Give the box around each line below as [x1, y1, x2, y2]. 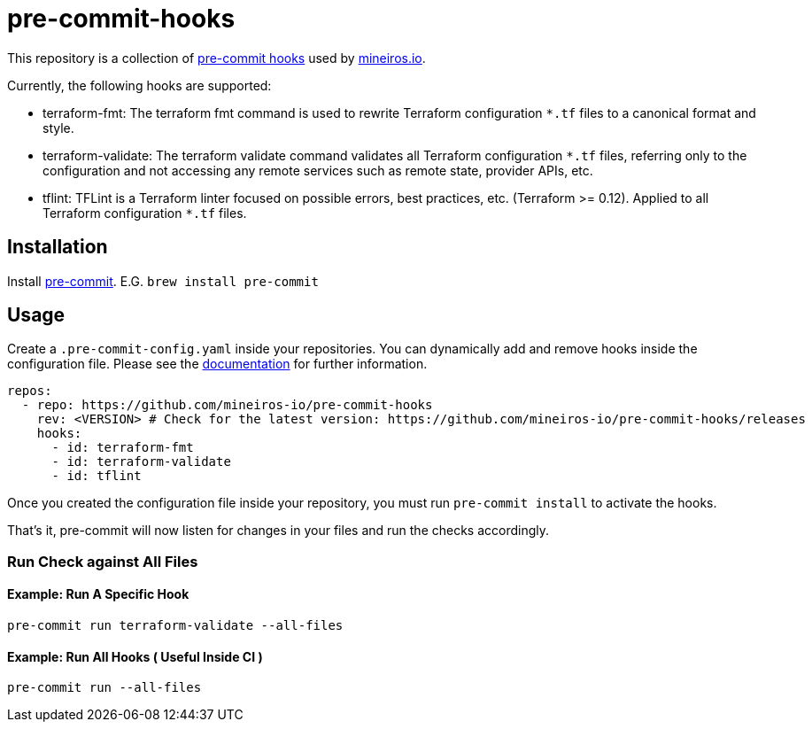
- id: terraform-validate [51, 454, 231, 469]
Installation [7, 236, 108, 259]
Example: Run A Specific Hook [7, 586, 189, 602]
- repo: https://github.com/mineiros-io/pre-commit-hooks [21, 398, 433, 413]
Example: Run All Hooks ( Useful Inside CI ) [7, 648, 263, 664]
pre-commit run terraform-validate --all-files [7, 618, 344, 633]
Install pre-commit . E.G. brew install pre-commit [7, 273, 319, 289]
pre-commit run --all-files [7, 680, 202, 695]
